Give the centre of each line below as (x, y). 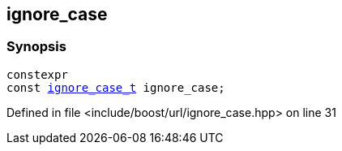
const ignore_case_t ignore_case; (116, 87)
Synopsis (36, 47)
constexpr (37, 74)
